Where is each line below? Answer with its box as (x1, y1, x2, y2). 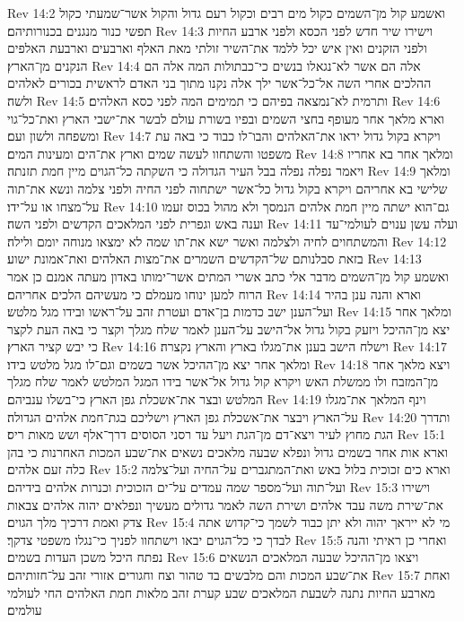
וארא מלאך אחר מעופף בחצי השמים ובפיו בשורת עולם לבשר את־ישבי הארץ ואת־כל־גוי (7, 108, 444, 127)
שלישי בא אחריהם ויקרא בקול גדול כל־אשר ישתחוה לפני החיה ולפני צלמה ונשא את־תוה (7, 178, 448, 197)
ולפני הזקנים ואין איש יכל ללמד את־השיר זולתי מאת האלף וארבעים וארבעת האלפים (7, 39, 427, 57)
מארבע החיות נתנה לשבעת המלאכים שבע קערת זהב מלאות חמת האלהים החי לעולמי (7, 583, 435, 601)
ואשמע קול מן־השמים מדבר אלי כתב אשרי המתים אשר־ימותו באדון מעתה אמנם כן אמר (7, 266, 449, 285)
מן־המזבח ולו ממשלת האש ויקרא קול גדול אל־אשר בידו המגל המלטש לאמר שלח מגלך (7, 372, 439, 391)
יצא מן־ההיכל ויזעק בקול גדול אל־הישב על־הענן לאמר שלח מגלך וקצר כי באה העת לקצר (7, 319, 451, 338)
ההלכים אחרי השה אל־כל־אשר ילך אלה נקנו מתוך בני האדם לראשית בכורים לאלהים (7, 73, 432, 92)
